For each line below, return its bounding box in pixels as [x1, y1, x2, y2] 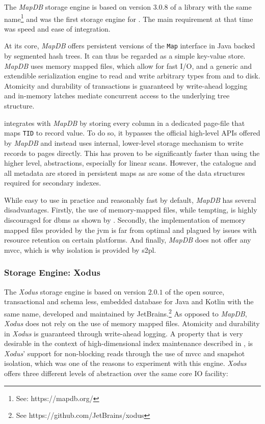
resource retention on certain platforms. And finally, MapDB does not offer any [4, 234, 251, 245]
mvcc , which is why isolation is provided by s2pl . [4, 244, 156, 255]
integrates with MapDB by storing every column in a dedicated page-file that [4, 117, 245, 128]
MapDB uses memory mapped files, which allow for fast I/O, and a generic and [4, 60, 252, 71]
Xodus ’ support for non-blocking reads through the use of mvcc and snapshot [4, 348, 245, 358]
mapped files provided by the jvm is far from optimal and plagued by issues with [4, 224, 257, 235]
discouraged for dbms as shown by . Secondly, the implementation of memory [4, 215, 246, 225]
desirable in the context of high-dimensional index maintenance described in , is [4, 338, 253, 349]
